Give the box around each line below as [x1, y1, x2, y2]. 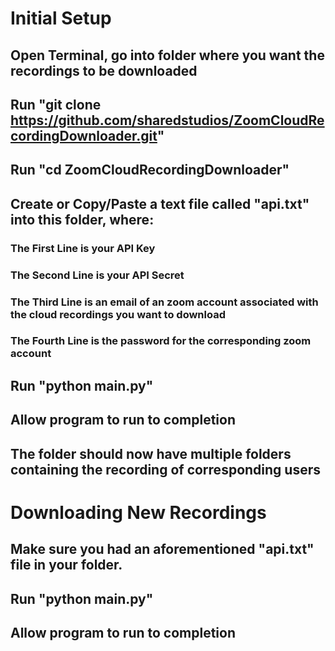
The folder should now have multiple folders [10, 445, 292, 462]
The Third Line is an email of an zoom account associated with [10, 295, 319, 309]
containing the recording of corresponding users [10, 461, 321, 478]
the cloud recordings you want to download [10, 307, 226, 321]
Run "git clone [10, 96, 102, 113]
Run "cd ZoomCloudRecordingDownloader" [10, 162, 290, 179]
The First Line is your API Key [10, 241, 156, 255]
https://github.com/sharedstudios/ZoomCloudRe [10, 112, 325, 129]
